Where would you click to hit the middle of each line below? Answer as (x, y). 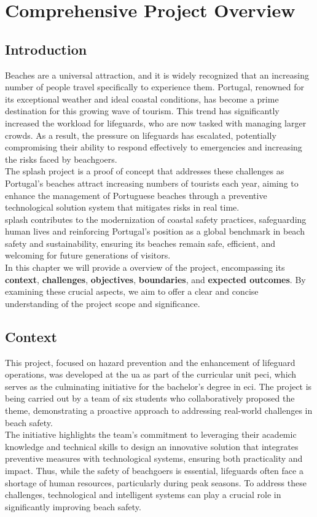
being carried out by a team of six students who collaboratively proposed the (150, 398)
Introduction (46, 49)
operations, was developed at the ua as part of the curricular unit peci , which (151, 374)
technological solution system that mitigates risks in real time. (122, 207)
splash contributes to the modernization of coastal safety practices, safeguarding (156, 219)
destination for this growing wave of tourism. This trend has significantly (142, 111)
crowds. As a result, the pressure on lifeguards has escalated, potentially (141, 135)
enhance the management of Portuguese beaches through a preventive (136, 195)
